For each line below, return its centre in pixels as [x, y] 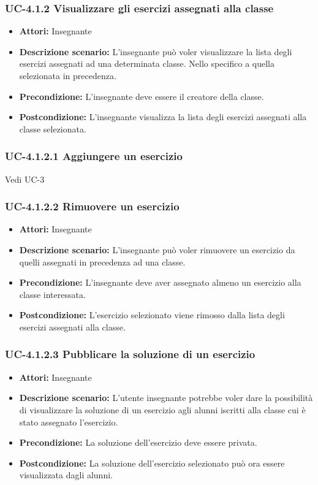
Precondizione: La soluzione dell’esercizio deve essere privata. [138, 442]
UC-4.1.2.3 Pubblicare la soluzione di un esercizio [130, 354]
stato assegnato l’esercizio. [69, 422]
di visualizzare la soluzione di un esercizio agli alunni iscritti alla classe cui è [162, 409]
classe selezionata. [53, 128]
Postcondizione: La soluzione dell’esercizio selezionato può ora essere [152, 463]
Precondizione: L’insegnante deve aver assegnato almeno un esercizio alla [160, 282]
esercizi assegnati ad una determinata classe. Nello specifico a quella [147, 63]
